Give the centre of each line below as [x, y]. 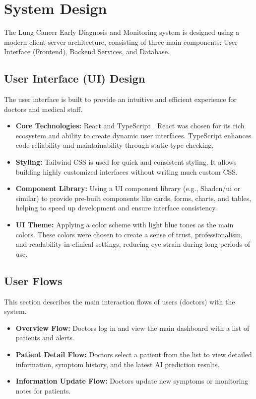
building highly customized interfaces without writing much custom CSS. [127, 171]
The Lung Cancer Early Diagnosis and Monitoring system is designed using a [122, 32]
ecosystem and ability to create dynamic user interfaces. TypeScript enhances [133, 135]
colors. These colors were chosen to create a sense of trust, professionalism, [129, 234]
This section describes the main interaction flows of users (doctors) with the [120, 301]
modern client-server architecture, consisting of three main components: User [121, 42]
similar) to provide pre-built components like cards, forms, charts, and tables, [133, 198]
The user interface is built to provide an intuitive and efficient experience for [120, 99]
